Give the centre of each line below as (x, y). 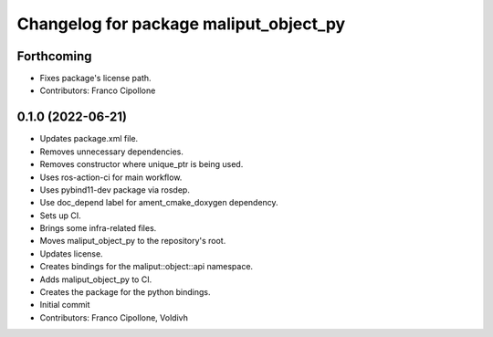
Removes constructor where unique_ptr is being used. (142, 164)
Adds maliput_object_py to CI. (96, 279)
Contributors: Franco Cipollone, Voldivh (114, 317)
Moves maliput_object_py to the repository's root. (133, 241)
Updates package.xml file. (89, 139)
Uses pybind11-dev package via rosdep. (115, 190)
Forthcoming (54, 56)
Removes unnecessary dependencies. (112, 152)
